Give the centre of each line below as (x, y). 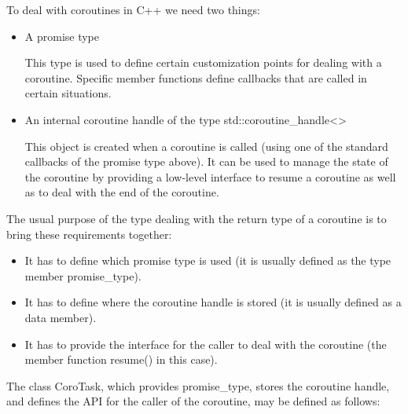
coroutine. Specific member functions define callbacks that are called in (196, 77)
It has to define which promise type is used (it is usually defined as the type (208, 260)
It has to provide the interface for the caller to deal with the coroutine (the (206, 344)
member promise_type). (83, 275)
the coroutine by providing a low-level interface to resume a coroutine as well (210, 176)
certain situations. (68, 93)
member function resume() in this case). (121, 359)
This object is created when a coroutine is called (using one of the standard (206, 146)
